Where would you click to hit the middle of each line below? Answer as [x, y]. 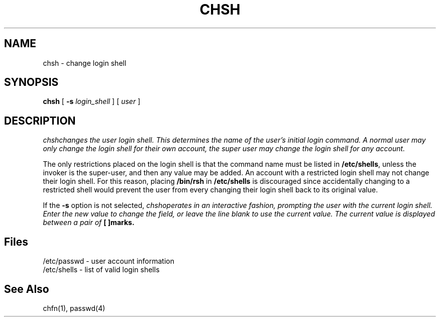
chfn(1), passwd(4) [74, 308]
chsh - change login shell [85, 63]
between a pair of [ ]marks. [89, 223]
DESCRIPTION [40, 121]
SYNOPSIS [31, 82]
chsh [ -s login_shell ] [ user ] [92, 101]
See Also [27, 289]
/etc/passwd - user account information [108, 261]
